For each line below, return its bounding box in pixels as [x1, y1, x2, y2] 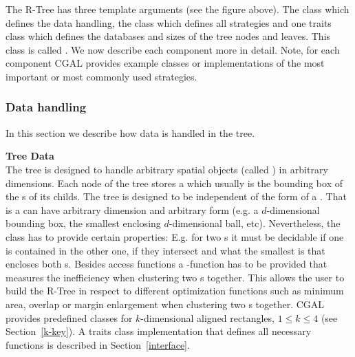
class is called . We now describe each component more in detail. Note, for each [6, 42, 340, 56]
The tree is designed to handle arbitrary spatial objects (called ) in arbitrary [6, 162, 328, 176]
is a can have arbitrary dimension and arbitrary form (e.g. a [6, 202, 259, 217]
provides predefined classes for [6, 310, 133, 325]
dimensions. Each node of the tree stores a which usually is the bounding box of [6, 175, 343, 190]
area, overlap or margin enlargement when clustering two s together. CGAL [6, 296, 325, 311]
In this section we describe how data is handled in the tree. [6, 125, 255, 140]
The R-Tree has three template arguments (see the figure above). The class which [6, 2, 349, 16]
